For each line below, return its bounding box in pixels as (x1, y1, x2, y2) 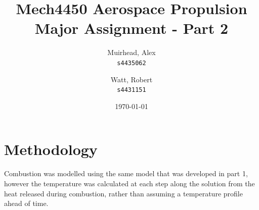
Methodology (4, 139, 98, 160)
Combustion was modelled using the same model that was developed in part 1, (4, 168, 248, 179)
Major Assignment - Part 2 (34, 18, 229, 38)
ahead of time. (4, 198, 49, 208)
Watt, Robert (110, 74, 153, 84)
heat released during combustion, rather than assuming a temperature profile (4, 188, 243, 198)
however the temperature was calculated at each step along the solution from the (4, 178, 255, 188)
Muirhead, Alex (107, 47, 156, 58)
